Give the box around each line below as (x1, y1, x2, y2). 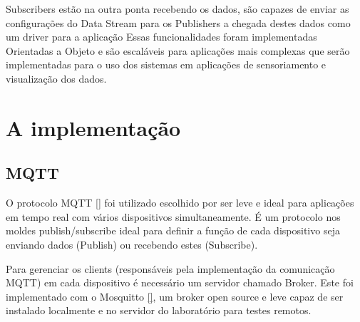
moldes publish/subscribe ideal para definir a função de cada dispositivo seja (6, 223, 340, 238)
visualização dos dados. (6, 71, 107, 85)
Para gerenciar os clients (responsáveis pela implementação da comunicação (6, 261, 335, 276)
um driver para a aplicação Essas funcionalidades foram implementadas (6, 29, 317, 44)
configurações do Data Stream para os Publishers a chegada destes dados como (6, 15, 351, 30)
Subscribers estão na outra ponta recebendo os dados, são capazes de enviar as (6, 1, 349, 16)
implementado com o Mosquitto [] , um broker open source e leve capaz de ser (6, 289, 344, 303)
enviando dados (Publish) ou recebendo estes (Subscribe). (6, 237, 258, 251)
